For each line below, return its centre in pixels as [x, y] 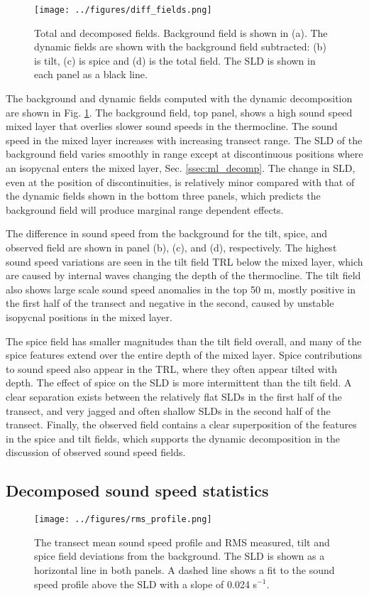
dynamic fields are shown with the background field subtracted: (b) [180, 47]
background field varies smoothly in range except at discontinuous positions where [184, 154]
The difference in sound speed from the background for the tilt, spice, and [167, 233]
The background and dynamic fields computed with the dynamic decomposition [179, 98]
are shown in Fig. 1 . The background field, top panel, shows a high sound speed [179, 112]
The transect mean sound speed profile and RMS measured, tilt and [182, 542]
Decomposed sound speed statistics [137, 491]
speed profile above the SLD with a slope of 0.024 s [146, 584]
